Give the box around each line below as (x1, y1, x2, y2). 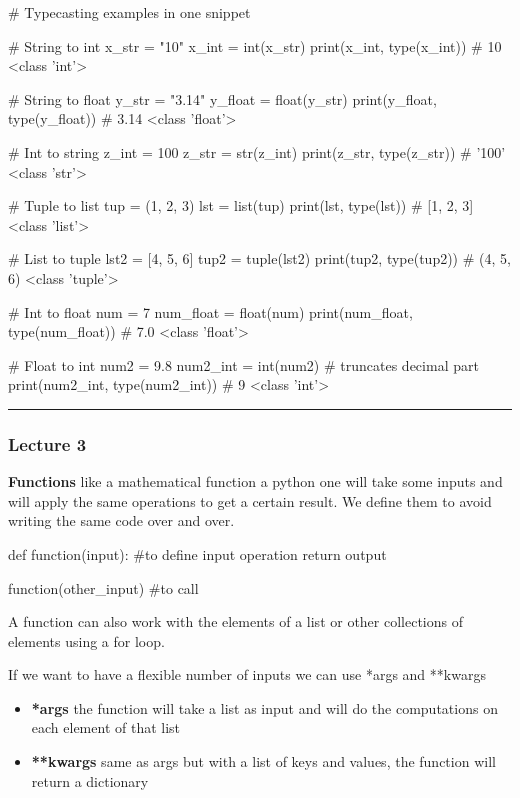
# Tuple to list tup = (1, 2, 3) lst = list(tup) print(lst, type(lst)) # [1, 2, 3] (8, 195, 474, 216)
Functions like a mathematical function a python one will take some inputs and (8, 471, 503, 492)
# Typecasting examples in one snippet (8, 2, 251, 22)
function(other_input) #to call (8, 577, 199, 598)
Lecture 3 (8, 431, 87, 456)
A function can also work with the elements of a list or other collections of (8, 611, 463, 632)
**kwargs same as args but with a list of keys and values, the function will (31, 751, 496, 772)
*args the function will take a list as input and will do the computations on (31, 697, 498, 718)
